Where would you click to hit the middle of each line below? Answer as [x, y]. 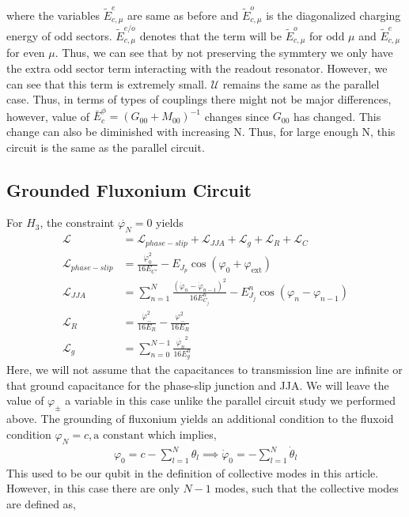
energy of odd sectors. [59, 35]
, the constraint [77, 223]
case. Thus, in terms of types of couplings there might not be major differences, [199, 99]
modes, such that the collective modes [307, 488]
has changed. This [337, 116]
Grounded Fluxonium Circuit [129, 189]
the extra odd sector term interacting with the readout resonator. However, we [197, 68]
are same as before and [183, 15]
